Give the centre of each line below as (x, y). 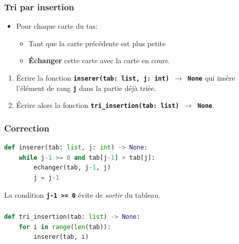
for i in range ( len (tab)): (65, 227)
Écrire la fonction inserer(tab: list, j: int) (93, 78)
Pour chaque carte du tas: (57, 26)
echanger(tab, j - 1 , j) (72, 168)
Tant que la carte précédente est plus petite (97, 43)
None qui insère (212, 78)
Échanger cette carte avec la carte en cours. (99, 60)
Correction (27, 128)
